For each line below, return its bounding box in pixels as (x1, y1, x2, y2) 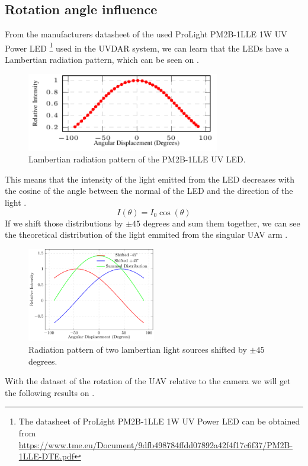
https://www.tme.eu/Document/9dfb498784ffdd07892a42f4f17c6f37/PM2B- (18, 438, 293, 451)
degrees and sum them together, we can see (143, 216, 300, 229)
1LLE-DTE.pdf (18, 450, 74, 462)
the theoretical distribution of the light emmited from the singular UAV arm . (5, 228, 288, 241)
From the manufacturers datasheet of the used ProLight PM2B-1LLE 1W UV (5, 28, 287, 40)
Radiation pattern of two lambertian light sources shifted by (28, 343, 247, 356)
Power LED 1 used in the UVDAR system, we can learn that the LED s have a (5, 40, 289, 54)
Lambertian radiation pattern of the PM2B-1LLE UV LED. (28, 153, 246, 165)
